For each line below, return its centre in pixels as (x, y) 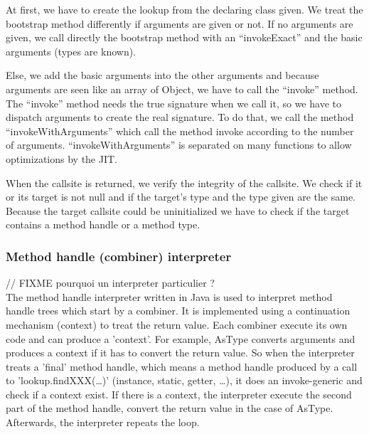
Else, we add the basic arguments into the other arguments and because (162, 75)
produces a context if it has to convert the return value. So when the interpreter (180, 353)
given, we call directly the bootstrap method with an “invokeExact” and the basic (184, 37)
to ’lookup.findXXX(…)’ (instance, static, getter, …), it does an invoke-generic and (184, 380)
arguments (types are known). (71, 51)
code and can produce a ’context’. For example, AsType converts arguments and (181, 338)
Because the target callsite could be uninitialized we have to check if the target (178, 210)
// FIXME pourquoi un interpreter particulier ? (110, 283)
